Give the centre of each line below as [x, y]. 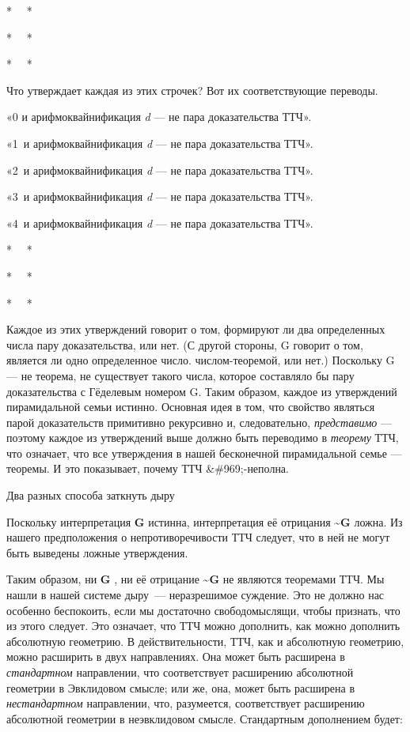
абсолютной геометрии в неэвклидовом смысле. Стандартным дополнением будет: [205, 718]
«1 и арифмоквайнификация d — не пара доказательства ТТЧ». [160, 143]
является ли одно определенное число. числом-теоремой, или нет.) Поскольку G [201, 360]
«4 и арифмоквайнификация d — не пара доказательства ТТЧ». [160, 223]
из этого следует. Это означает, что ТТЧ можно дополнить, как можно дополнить [203, 626]
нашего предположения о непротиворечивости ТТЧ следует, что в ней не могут [198, 537]
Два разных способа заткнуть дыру [91, 495]
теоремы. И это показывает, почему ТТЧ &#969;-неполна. [148, 468]
